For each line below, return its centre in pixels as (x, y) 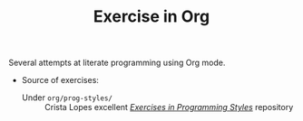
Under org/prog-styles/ (67, 98)
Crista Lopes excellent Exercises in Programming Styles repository (169, 107)
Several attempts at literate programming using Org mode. (117, 63)
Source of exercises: (60, 80)
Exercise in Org (151, 17)
